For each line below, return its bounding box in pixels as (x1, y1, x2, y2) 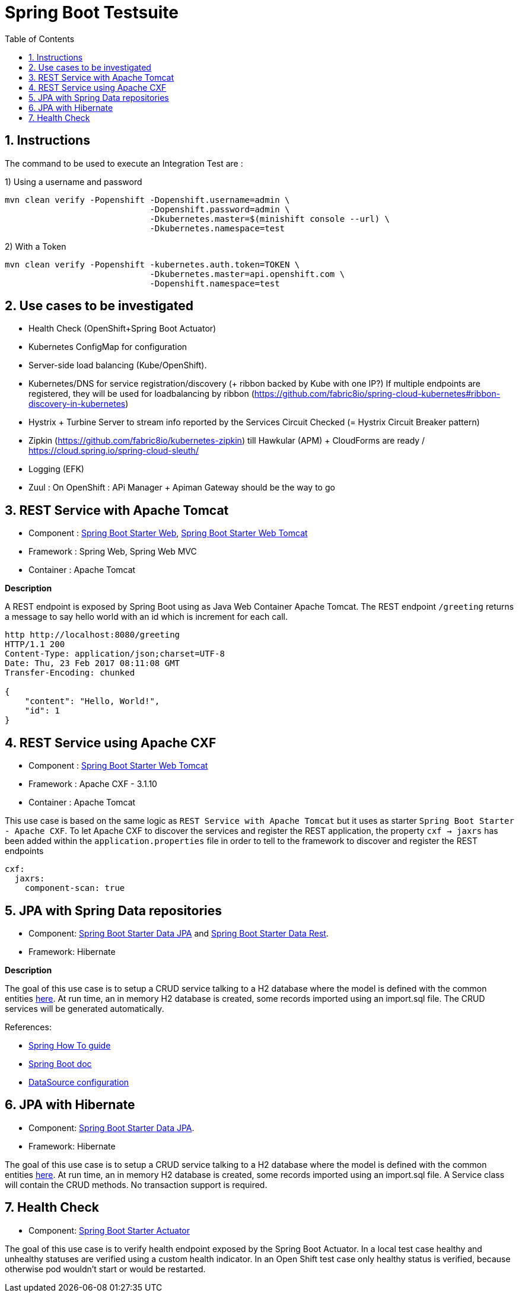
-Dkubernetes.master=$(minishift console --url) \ (149, 214, 390, 224)
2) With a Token (5, 241, 66, 251)
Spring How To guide (28, 1040, 111, 1050)
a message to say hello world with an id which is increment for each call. (5, 612, 288, 622)
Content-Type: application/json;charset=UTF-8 (5, 649, 225, 659)
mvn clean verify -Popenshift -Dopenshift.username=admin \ (5, 195, 290, 205)
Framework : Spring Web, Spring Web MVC (28, 546, 197, 557)
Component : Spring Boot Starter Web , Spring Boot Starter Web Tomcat (28, 528, 308, 539)
